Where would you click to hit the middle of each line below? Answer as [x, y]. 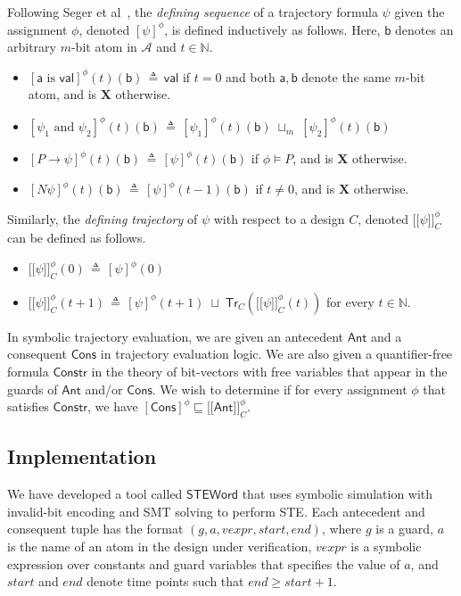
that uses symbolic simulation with [338, 494]
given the [420, 12]
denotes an [424, 29]
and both [251, 76]
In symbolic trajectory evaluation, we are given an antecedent [176, 336]
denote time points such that [165, 581]
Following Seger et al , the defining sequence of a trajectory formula [193, 12]
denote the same [346, 76]
